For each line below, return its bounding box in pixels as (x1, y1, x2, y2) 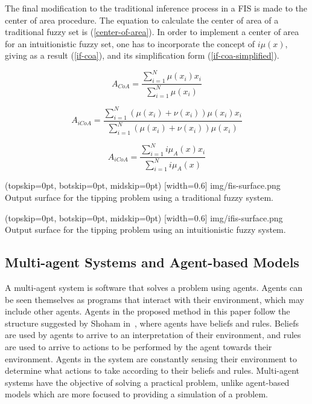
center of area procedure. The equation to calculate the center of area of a (5, 13, 279, 26)
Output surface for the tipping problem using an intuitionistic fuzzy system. (5, 223, 286, 236)
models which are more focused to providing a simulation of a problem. (5, 388, 268, 400)
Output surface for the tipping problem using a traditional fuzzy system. (5, 191, 274, 203)
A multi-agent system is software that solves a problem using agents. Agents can (5, 281, 303, 293)
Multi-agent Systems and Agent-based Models (5, 253, 299, 272)
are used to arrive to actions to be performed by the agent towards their (5, 340, 272, 353)
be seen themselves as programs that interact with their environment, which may (5, 293, 304, 305)
